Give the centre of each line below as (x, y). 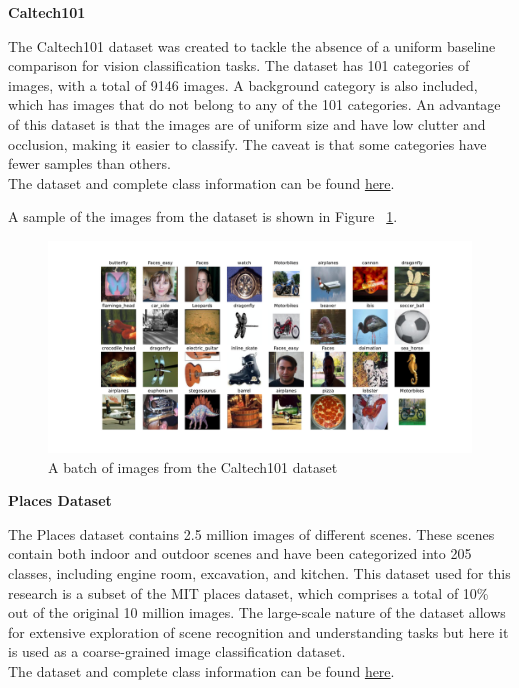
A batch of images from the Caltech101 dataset (193, 466)
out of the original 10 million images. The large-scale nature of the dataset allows (257, 612)
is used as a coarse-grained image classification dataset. (177, 651)
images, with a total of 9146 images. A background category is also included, (243, 84)
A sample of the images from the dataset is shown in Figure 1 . (203, 216)
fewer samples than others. (89, 163)
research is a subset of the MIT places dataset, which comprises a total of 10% (248, 592)
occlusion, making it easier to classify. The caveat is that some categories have (247, 143)
